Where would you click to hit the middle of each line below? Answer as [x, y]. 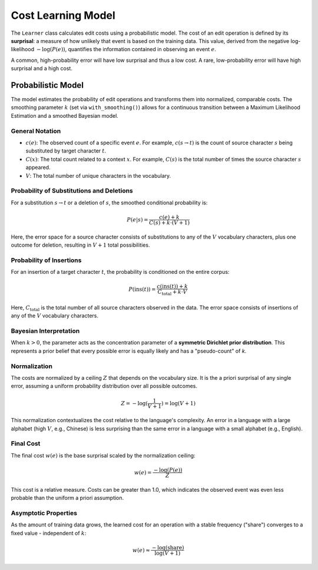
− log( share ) [168, 547]
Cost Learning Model [63, 15]
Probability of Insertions [46, 260]
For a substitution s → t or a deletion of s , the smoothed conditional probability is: [109, 203]
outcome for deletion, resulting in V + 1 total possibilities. [80, 245]
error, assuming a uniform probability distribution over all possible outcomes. [104, 386]
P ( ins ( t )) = [142, 289]
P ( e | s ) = [138, 220]
